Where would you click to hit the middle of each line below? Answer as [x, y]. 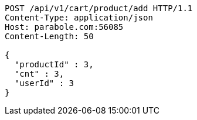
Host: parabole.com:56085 [64, 27]
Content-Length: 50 [49, 36]
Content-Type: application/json [79, 18]
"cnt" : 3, [39, 74]
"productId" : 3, [54, 64]
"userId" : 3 [44, 83]
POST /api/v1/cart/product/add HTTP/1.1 [99, 8]
